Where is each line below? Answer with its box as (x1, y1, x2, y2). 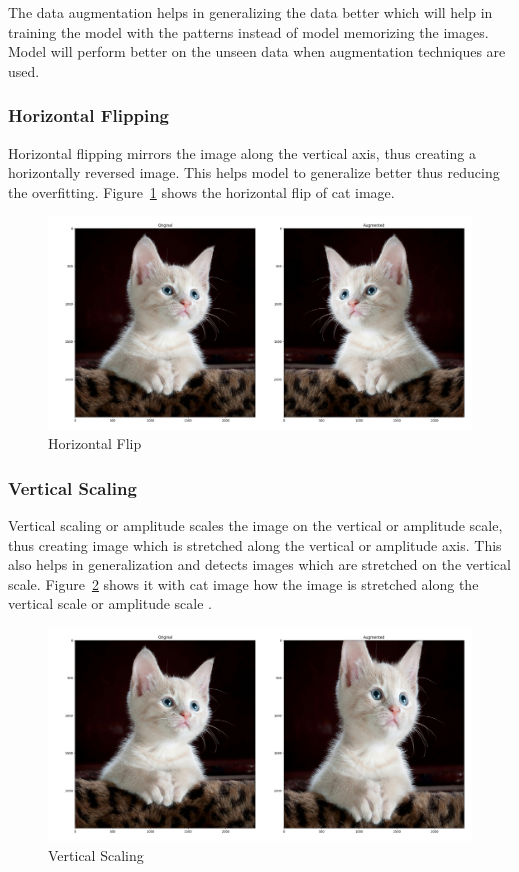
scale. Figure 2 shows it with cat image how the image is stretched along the (8, 573, 479, 594)
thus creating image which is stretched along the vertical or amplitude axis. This (8, 534, 502, 555)
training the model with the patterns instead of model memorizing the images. (8, 21, 489, 42)
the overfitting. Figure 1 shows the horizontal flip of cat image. (8, 181, 395, 202)
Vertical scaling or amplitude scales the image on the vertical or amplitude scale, (8, 515, 503, 536)
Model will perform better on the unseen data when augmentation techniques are (8, 41, 506, 62)
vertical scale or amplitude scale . (8, 593, 212, 614)
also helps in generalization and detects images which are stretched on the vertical (8, 554, 511, 575)
